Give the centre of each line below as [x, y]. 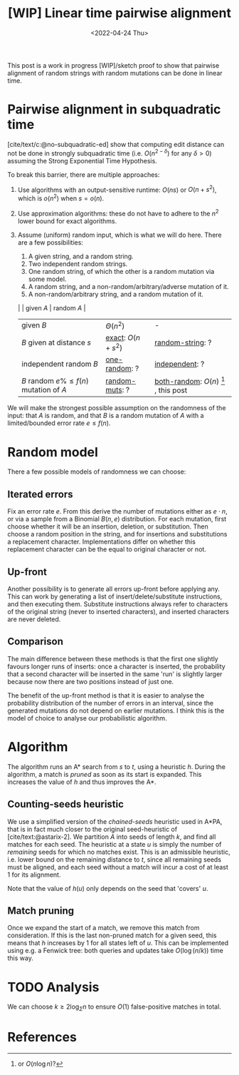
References [42, 1038]
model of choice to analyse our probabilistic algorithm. [87, 718]
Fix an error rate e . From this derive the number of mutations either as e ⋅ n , [117, 511]
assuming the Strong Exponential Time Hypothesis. [83, 161]
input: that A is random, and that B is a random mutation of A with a [106, 416]
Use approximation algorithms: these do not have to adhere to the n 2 [118, 213]
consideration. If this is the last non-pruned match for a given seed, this [112, 935]
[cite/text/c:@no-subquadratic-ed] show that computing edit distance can [116, 144]
